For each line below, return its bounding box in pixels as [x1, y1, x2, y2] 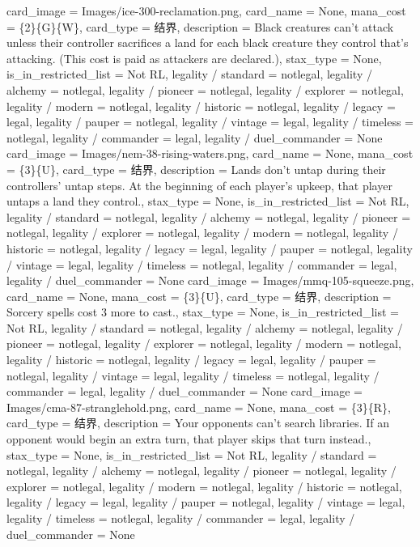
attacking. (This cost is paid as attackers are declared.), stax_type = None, [6, 49, 382, 66]
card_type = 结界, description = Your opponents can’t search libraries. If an [6, 414, 390, 431]
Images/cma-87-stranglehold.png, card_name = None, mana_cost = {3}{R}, [6, 398, 391, 415]
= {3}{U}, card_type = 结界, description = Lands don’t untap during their [6, 160, 386, 177]
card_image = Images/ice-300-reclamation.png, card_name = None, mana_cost [6, 2, 406, 19]
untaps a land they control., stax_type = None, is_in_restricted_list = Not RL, [6, 193, 409, 210]
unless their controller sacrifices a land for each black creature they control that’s [6, 34, 409, 51]
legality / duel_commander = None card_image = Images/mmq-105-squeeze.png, [6, 272, 414, 289]
